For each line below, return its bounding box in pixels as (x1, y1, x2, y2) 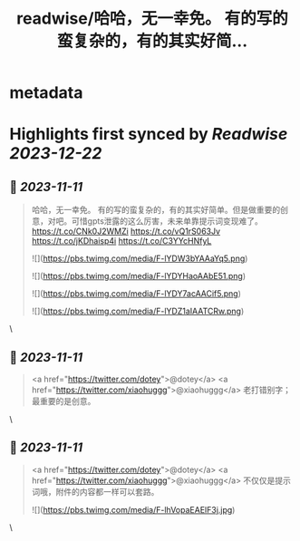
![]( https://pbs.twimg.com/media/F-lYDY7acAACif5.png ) (31, 288, 242, 299)
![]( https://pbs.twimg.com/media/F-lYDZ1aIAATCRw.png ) (31, 305, 245, 317)
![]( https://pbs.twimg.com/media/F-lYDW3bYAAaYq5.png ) (31, 253, 248, 264)
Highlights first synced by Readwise (9, 124, 288, 145)
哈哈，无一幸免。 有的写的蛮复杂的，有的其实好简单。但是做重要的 (31, 205, 281, 216)
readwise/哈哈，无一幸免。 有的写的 (16, 8, 288, 29)
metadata (9, 82, 83, 103)
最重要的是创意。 (31, 396, 96, 406)
